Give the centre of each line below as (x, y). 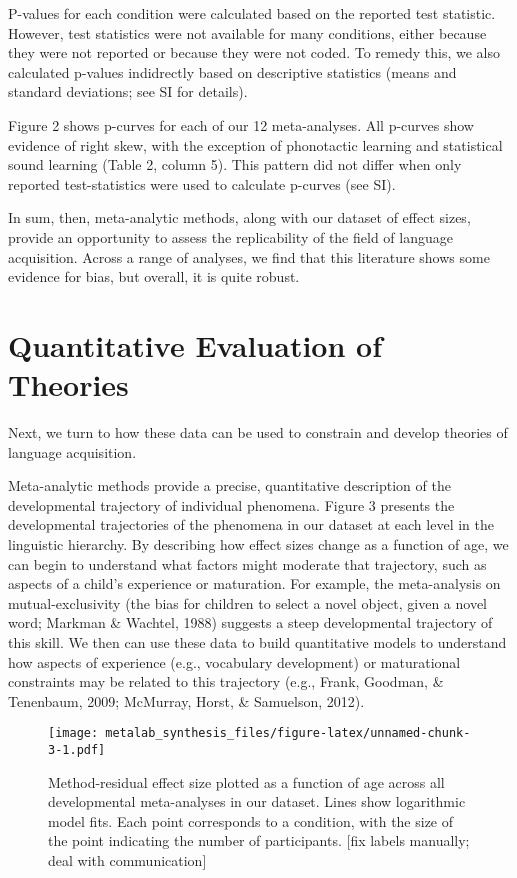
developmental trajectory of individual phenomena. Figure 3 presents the (231, 504)
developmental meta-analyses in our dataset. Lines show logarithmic (257, 801)
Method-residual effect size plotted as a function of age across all (246, 781)
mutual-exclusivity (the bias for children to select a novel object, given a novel (248, 602)
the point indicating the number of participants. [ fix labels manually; (259, 840)
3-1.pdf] (77, 750)
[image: (73, 733)
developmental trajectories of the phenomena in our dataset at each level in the (251, 524)
